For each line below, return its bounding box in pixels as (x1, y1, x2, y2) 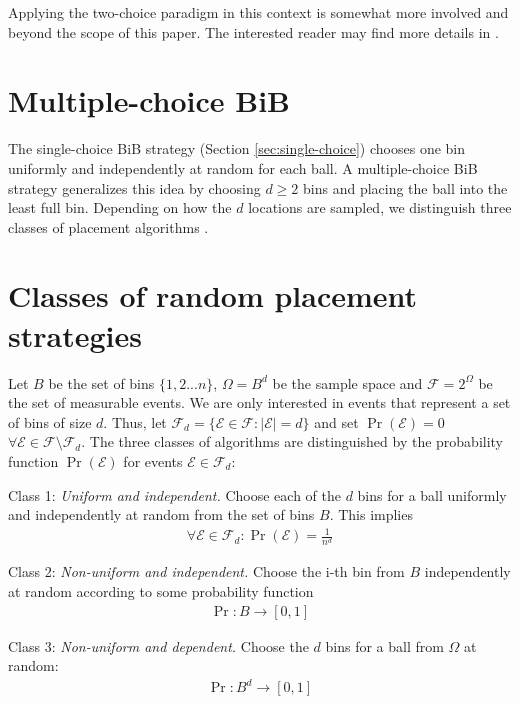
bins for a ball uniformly (357, 484, 507, 505)
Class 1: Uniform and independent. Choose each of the (8, 484, 341, 505)
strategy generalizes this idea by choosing (8, 177, 261, 198)
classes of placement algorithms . (8, 216, 209, 237)
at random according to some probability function (8, 581, 314, 602)
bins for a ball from (325, 635, 444, 656)
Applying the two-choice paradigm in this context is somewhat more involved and (8, 2, 509, 22)
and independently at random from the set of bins (8, 504, 315, 525)
